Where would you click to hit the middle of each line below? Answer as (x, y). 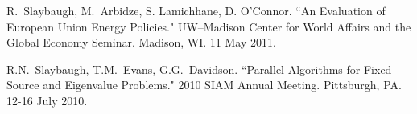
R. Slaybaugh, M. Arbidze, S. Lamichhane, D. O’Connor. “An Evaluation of (196, 10)
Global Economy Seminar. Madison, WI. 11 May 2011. (141, 42)
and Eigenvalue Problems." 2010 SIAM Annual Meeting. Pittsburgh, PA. (222, 85)
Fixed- (380, 69)
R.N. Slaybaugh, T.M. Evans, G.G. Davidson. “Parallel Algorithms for (184, 69)
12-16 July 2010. (47, 100)
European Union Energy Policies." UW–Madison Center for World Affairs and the (209, 26)
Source (23, 85)
